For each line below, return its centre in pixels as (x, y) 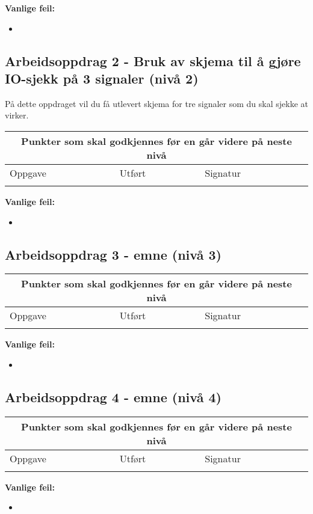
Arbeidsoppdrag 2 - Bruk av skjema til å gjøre (153, 60)
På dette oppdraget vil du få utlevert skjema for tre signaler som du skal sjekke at (156, 103)
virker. (17, 115)
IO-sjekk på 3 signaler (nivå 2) (102, 78)
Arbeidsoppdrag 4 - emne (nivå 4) (113, 396)
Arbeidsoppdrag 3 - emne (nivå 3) (113, 254)
